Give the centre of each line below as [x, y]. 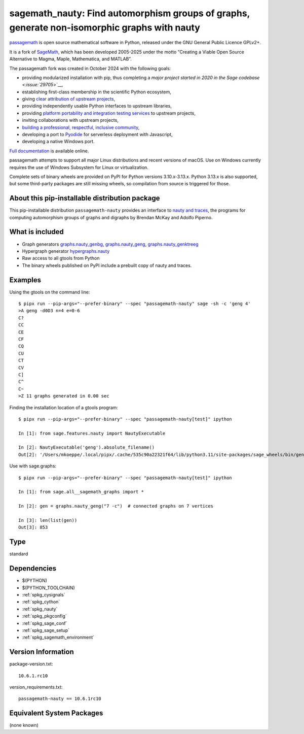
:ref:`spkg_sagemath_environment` [58, 638]
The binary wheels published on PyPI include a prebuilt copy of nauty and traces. [107, 265]
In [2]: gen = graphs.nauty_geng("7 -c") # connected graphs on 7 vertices [116, 506]
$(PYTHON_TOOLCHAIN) [49, 588]
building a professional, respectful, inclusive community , [81, 127]
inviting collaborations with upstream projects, [70, 120]
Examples [25, 280]
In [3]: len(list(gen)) [48, 520]
